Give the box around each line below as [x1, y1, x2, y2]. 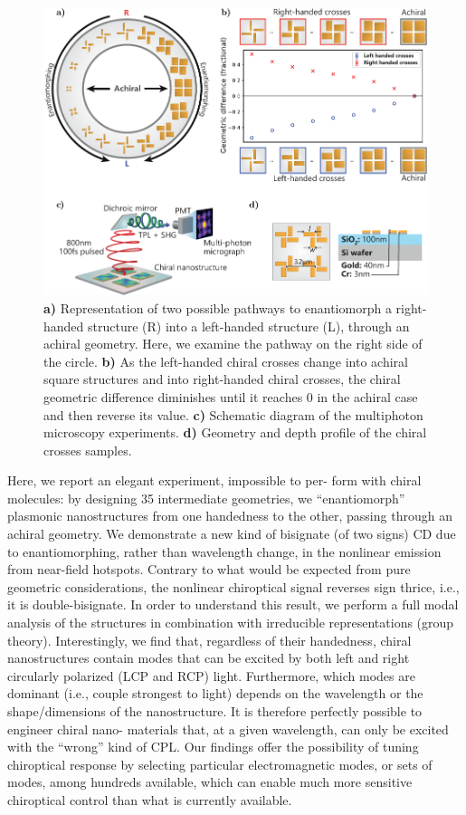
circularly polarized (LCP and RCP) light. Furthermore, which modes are [7, 666, 415, 685]
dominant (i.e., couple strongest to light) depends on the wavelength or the [7, 684, 423, 703]
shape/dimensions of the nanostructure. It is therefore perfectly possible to [7, 702, 423, 720]
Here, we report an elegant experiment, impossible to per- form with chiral [7, 471, 422, 490]
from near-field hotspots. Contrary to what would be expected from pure [7, 560, 411, 579]
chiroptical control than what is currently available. [7, 790, 292, 809]
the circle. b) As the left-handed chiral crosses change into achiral [43, 351, 408, 370]
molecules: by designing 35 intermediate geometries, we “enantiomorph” [7, 488, 405, 507]
